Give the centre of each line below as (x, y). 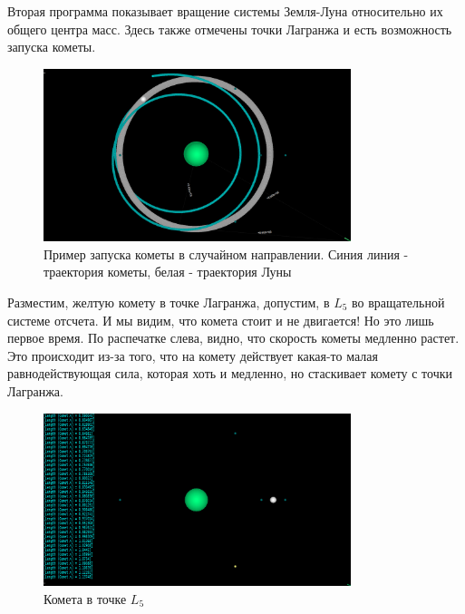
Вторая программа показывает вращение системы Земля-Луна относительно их (225, 11)
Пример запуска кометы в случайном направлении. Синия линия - (226, 253)
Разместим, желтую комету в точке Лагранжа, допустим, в (169, 302)
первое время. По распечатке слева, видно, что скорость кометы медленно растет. (233, 338)
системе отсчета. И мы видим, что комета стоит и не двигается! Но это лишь (221, 320)
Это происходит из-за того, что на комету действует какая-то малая (193, 355)
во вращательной (398, 302)
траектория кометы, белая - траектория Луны (168, 272)
